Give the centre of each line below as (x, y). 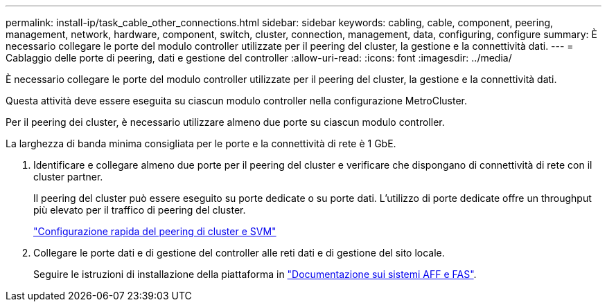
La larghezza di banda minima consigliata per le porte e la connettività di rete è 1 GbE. (201, 143)
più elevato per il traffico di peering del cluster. (140, 210)
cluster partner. (68, 177)
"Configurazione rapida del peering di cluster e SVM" (155, 231)
